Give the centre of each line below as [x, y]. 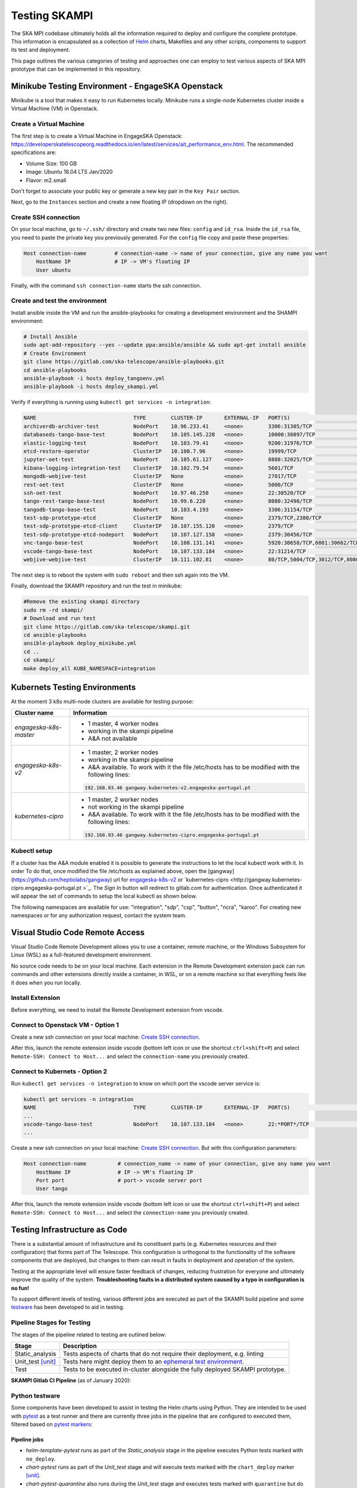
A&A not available [112, 739]
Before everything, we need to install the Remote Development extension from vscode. [118, 1009]
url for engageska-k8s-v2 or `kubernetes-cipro [171, 879]
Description [80, 1346]
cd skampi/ [39, 660]
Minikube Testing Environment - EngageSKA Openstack [117, 86]
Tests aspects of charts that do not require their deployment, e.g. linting [163, 1353]
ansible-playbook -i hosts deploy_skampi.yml [91, 387]
